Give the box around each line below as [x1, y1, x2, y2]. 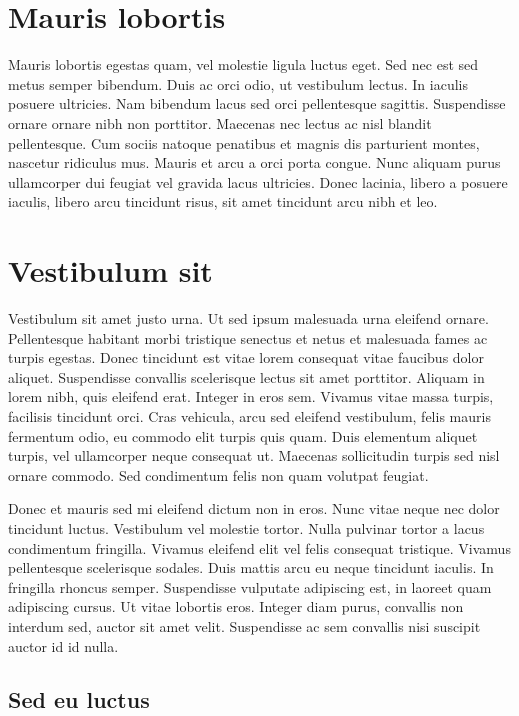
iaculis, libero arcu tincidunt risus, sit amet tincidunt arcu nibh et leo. [8, 191, 438, 212]
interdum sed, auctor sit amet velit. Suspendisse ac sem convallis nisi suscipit [8, 615, 481, 636]
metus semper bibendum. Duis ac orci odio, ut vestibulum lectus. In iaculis [8, 73, 469, 94]
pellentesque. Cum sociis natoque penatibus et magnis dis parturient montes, [8, 132, 480, 153]
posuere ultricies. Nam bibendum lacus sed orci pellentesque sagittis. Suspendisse [8, 93, 506, 114]
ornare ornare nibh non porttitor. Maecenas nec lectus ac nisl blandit [8, 112, 432, 133]
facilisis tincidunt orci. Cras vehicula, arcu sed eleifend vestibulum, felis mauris [8, 405, 491, 426]
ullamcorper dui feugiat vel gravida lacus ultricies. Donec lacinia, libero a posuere [8, 171, 508, 192]
